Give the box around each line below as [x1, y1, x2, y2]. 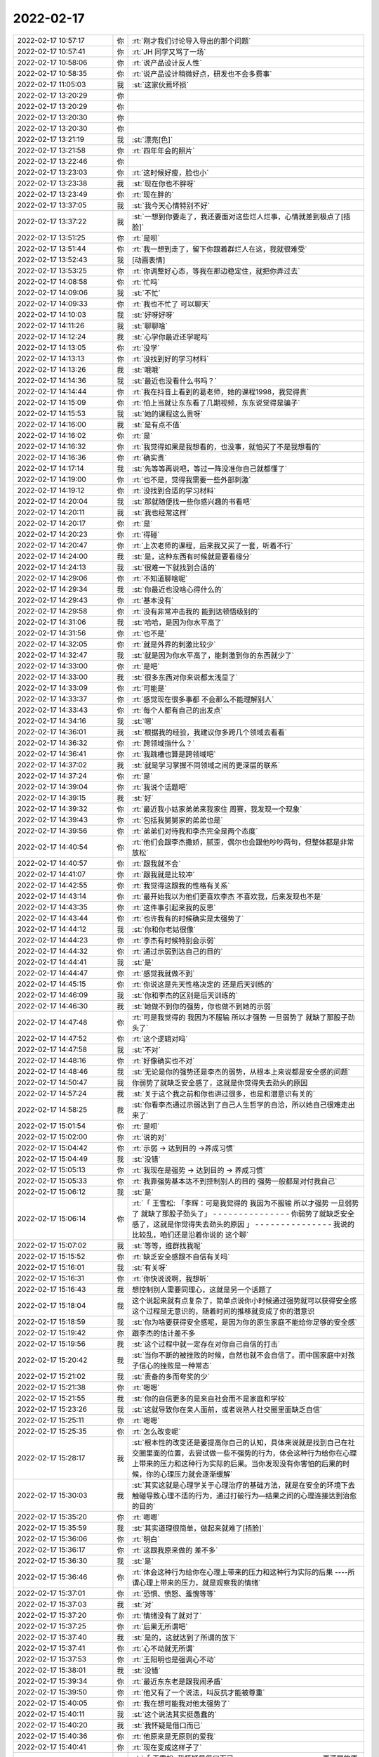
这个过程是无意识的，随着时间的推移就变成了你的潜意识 [131, 1306, 315, 1316]
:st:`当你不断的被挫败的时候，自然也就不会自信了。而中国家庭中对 [131, 1350, 348, 1360]
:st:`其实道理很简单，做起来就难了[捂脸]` [131, 1523, 265, 1533]
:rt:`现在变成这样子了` [131, 1742, 202, 1752]
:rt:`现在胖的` [131, 190, 174, 200]
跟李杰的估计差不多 [131, 1328, 196, 1338]
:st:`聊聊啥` [131, 320, 168, 330]
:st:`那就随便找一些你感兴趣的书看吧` [131, 496, 253, 506]
